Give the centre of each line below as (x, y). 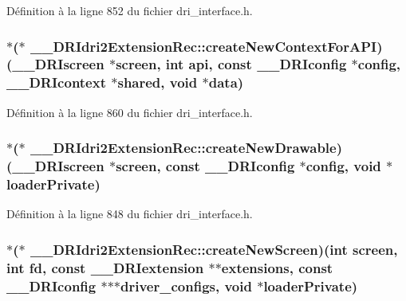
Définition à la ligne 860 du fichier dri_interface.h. (130, 112)
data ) (226, 82)
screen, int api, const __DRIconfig (231, 64)
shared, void (158, 82)
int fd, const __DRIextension (105, 267)
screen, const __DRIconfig (205, 166)
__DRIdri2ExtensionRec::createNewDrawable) (186, 148)
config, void (343, 166)
